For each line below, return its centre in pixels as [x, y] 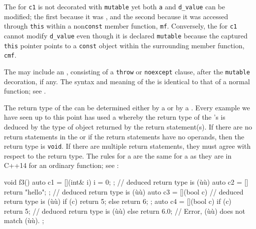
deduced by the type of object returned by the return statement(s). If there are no [128, 126]
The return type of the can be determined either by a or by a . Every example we [127, 107]
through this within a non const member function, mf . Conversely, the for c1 [121, 26]
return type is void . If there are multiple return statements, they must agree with [127, 146]
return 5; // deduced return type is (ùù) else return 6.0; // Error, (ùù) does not [125, 211]
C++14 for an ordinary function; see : [62, 165]
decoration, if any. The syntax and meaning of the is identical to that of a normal [127, 81]
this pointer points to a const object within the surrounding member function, [124, 45]
